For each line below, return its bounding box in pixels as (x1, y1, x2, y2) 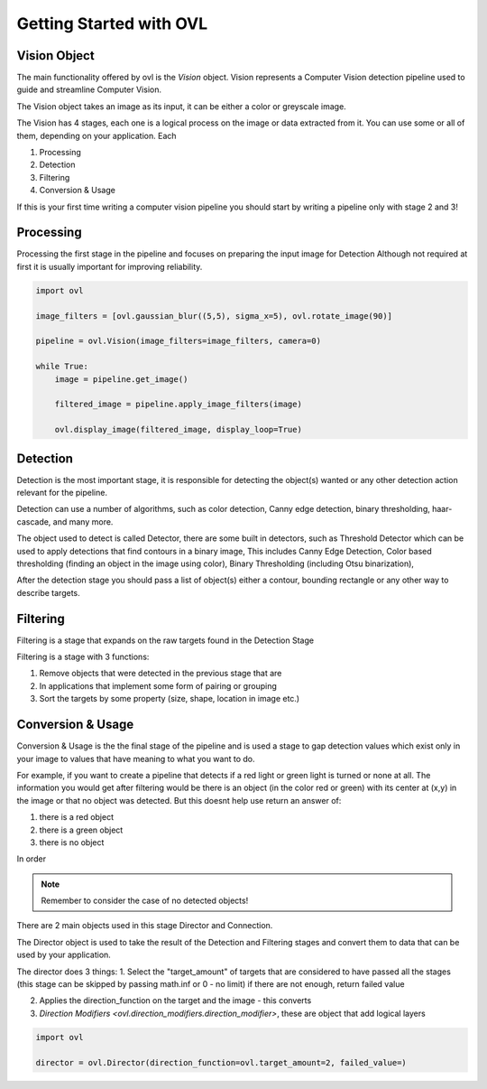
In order (16, 853, 47, 864)
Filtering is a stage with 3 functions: (16, 651, 150, 663)
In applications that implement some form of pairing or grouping (39, 680, 277, 691)
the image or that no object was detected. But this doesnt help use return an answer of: (16, 795, 342, 805)
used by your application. (16, 949, 112, 961)
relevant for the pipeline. (16, 488, 108, 498)
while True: (35, 361, 89, 372)
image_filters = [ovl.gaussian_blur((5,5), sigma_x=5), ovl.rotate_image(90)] (35, 311, 392, 321)
